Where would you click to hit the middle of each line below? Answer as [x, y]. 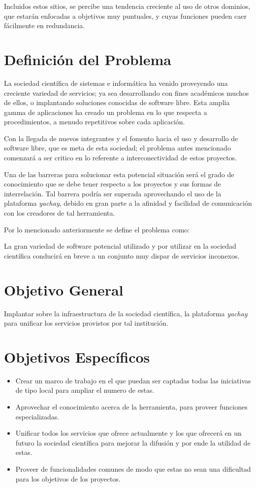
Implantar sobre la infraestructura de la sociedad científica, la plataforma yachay [126, 313]
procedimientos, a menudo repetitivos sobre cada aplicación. [95, 122]
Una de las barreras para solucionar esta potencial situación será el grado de [119, 174]
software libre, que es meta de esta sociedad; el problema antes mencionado [117, 148]
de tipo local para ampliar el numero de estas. [85, 390]
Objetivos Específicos [77, 356]
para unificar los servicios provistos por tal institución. [86, 323]
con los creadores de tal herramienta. [60, 213]
